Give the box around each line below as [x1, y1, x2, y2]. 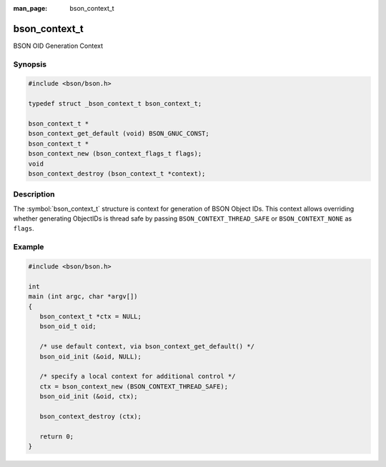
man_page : [13, 4, 48, 12]
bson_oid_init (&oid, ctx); [39, 393, 139, 401]
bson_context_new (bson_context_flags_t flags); [28, 150, 202, 158]
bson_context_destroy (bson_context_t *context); [28, 169, 206, 178]
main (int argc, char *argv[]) [28, 293, 139, 301]
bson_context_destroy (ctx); [39, 412, 142, 421]
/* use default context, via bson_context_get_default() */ [39, 343, 255, 351]
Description [13, 189, 55, 199]
